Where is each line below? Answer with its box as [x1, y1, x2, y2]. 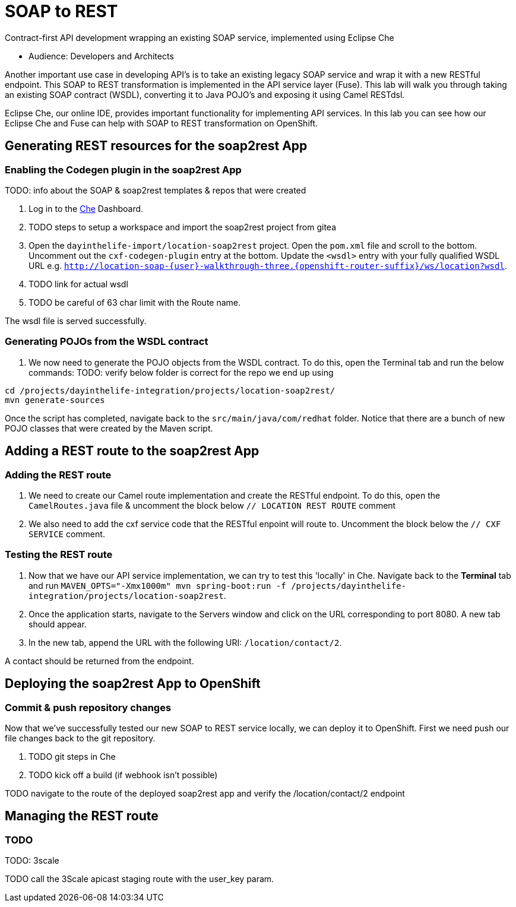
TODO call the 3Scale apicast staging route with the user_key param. [5, 874, 274, 884]
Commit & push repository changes [5, 701, 172, 713]
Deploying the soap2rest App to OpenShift [5, 676, 261, 692]
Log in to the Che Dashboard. [29, 203, 144, 214]
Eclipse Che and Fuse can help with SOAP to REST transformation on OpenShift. [5, 118, 318, 128]
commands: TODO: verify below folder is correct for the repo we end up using [29, 367, 334, 378]
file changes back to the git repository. [5, 732, 156, 743]
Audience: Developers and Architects [29, 50, 174, 61]
